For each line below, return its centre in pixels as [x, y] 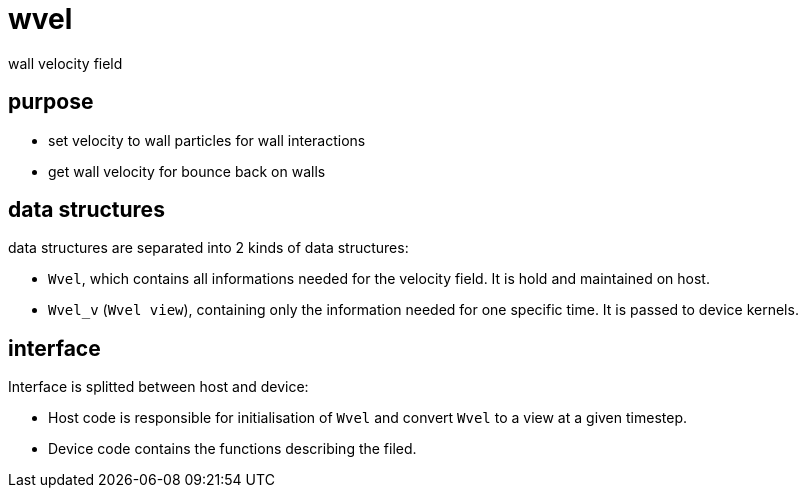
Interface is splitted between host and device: [158, 387]
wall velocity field [65, 63]
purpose [51, 102]
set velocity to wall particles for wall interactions [207, 140]
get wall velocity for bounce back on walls [187, 171]
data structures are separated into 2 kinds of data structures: [208, 248]
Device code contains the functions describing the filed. [232, 449]
